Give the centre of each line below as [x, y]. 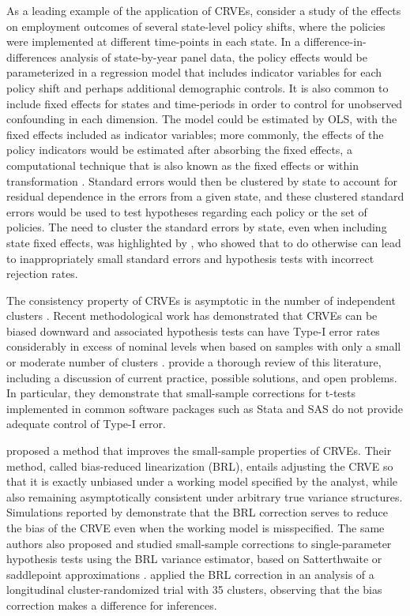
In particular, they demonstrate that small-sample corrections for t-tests [181, 393]
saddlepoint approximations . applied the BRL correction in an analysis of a [190, 574]
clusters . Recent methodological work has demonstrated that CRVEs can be [192, 316]
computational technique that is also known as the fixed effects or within [182, 165]
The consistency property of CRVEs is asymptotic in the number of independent [201, 300]
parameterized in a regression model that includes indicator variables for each [194, 72]
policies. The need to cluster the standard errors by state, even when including [197, 227]
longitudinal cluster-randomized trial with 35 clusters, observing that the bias [194, 590]
